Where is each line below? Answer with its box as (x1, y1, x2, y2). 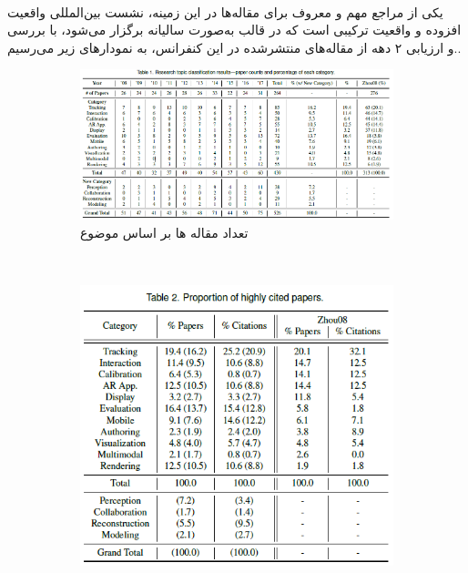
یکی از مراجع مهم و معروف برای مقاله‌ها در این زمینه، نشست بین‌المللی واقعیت (7, 2, 443, 21)
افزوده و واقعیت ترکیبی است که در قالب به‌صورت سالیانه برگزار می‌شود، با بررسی (7, 20, 462, 39)
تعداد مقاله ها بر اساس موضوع (80, 222, 249, 241)
